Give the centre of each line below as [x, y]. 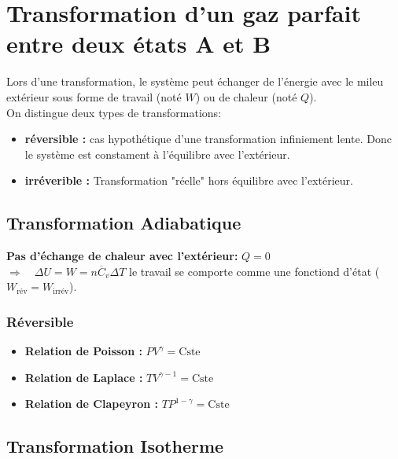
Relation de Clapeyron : [91, 404]
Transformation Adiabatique [124, 223]
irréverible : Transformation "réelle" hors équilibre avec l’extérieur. [189, 180]
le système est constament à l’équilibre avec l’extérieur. [157, 154]
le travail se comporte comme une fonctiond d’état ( [254, 271]
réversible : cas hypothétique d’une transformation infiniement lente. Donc [208, 139]
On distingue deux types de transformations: [114, 112]
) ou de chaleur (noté [246, 96]
